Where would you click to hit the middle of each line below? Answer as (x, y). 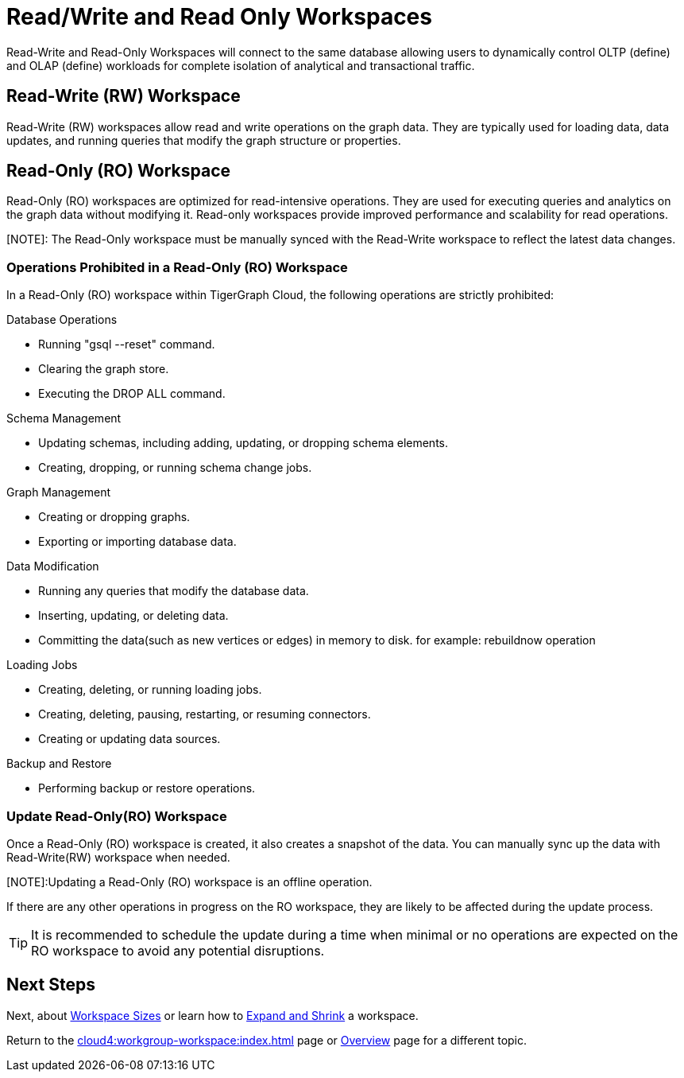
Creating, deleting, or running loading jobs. (150, 690)
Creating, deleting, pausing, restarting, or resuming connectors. (205, 714)
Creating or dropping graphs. (114, 517)
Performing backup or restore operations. (147, 788)
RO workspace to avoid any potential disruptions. (178, 950)
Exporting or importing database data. (137, 542)
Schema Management (64, 418)
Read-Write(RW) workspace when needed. (118, 857)
